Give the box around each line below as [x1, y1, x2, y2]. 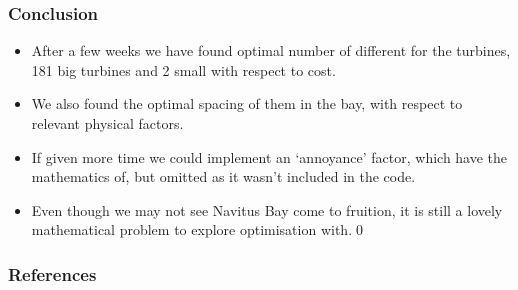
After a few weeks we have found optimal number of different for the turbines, [31, 40, 511, 61]
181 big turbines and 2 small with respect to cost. [31, 59, 336, 80]
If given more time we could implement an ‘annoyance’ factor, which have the [31, 146, 508, 167]
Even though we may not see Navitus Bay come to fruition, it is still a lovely [31, 199, 503, 220]
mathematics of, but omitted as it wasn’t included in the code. [31, 166, 416, 187]
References [8, 261, 97, 286]
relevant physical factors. [31, 113, 184, 133]
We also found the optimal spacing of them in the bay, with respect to [31, 93, 463, 114]
